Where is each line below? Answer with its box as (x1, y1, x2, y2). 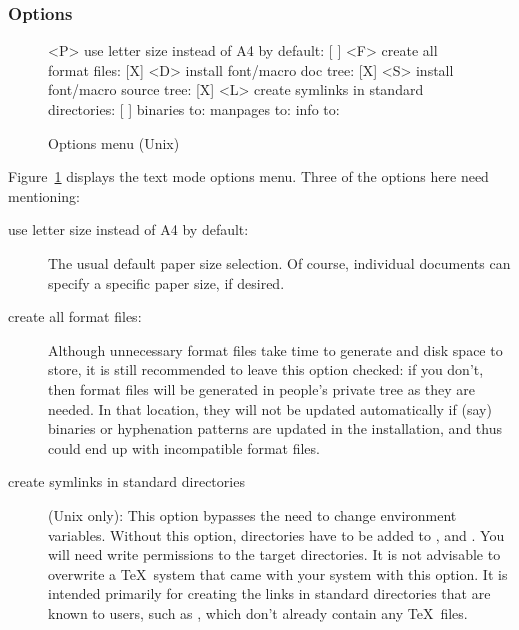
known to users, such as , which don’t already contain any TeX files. (48, 602, 468, 623)
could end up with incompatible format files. (48, 437, 320, 458)
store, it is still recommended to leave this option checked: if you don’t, (48, 359, 484, 380)
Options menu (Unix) (48, 132, 180, 153)
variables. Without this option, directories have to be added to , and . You (48, 524, 505, 545)
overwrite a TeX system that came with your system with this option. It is (48, 563, 508, 584)
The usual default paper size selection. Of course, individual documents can (48, 252, 511, 273)
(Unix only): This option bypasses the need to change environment (48, 504, 457, 525)
